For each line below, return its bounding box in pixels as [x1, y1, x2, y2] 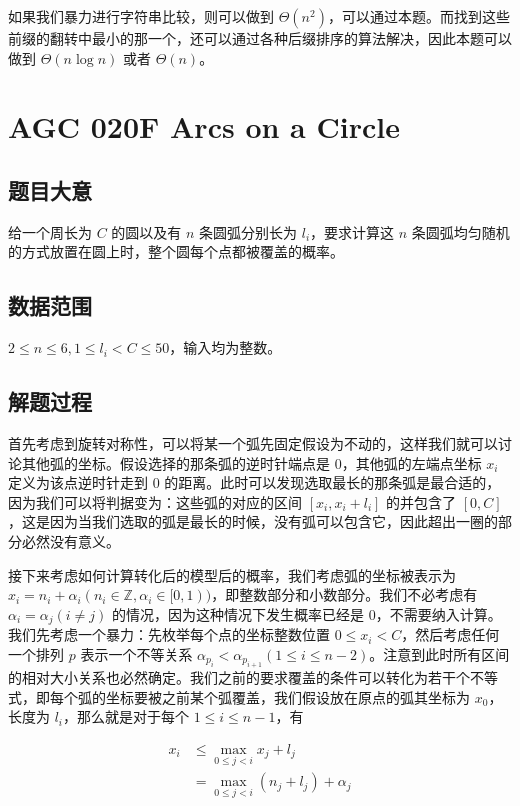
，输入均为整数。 [169, 337, 282, 358]
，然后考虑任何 [401, 624, 500, 645]
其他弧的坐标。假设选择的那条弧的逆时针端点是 [21, 452, 330, 473]
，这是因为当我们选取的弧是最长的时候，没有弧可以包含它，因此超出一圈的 [8, 511, 498, 532]
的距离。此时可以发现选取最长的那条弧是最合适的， [164, 472, 501, 493]
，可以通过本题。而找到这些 [327, 6, 510, 26]
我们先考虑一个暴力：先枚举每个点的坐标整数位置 [8, 624, 330, 645]
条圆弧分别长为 [199, 221, 298, 242]
